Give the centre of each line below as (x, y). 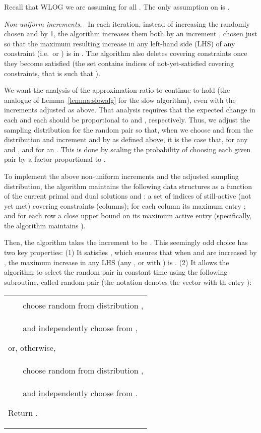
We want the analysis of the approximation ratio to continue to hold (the (117, 90)
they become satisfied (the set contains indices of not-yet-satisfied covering (119, 63)
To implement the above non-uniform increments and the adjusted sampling (121, 176)
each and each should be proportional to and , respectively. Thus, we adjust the (127, 119)
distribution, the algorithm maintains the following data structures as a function (128, 186)
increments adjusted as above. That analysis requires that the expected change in (130, 110)
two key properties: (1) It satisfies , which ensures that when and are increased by (130, 252)
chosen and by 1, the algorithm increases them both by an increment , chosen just (131, 34)
